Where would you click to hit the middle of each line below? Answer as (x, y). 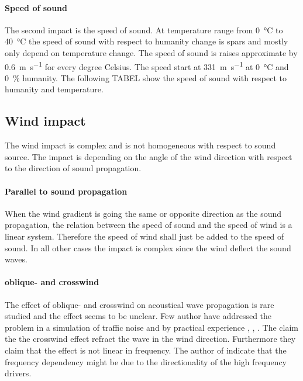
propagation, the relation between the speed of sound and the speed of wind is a (149, 225)
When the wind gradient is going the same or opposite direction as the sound (143, 213)
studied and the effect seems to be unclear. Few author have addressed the (138, 316)
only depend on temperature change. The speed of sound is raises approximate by (151, 52)
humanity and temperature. (54, 89)
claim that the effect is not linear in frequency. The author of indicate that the (146, 350)
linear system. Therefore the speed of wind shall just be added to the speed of (144, 236)
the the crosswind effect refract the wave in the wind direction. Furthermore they (150, 339)
